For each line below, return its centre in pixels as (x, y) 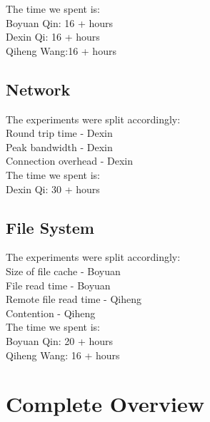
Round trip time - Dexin (59, 133)
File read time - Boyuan (58, 285)
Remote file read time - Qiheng (74, 299)
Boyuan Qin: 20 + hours (60, 340)
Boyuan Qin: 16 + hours (60, 22)
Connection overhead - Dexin (69, 161)
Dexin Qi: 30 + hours (53, 189)
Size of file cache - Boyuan (63, 271)
